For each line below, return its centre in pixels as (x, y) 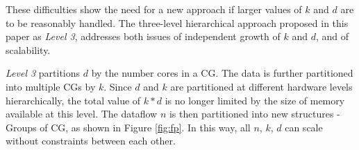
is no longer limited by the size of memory (255, 100)
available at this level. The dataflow (82, 114)
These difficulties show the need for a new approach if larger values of (154, 9)
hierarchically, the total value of (73, 100)
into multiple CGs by (51, 86)
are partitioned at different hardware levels (261, 86)
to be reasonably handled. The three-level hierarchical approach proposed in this (177, 22)
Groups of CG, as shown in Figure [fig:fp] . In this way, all (128, 127)
